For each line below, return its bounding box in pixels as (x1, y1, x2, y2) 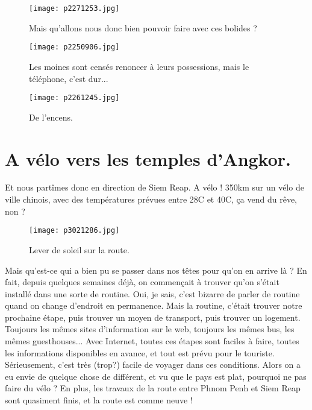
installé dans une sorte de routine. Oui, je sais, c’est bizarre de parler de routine (5, 287, 300, 300)
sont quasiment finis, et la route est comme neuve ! (5, 394, 193, 406)
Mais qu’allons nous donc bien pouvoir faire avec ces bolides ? (29, 21, 257, 34)
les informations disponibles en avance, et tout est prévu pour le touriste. (5, 346, 275, 359)
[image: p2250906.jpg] (29, 43, 120, 52)
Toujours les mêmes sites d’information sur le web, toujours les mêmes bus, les (5, 323, 295, 335)
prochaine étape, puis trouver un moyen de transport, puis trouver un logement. (5, 311, 301, 323)
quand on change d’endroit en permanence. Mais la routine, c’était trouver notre (5, 299, 302, 312)
